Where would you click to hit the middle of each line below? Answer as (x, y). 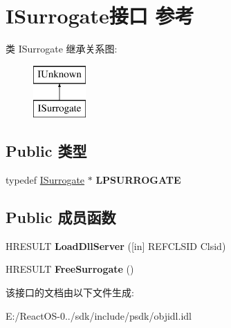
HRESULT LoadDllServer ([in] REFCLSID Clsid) (116, 245)
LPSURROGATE (138, 180)
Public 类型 (46, 151)
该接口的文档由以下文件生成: (70, 292)
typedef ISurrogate (45, 180)
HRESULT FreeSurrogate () (70, 269)
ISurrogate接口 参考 (100, 16)
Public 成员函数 (61, 217)
